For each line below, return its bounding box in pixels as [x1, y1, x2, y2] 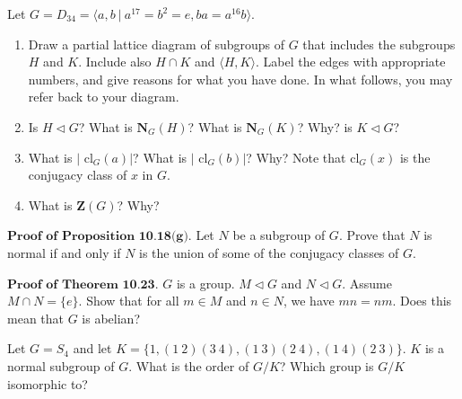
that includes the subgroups [302, 34, 456, 53]
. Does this [392, 291, 452, 310]
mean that [7, 308, 64, 327]
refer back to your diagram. [28, 87, 179, 106]
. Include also [78, 52, 152, 71]
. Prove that [338, 226, 405, 244]
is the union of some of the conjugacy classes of [139, 243, 399, 262]
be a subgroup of [232, 226, 326, 244]
